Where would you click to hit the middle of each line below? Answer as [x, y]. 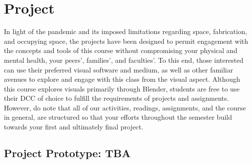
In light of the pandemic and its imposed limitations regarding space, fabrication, [126, 31]
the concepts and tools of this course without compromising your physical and [121, 50]
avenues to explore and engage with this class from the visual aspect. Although [122, 79]
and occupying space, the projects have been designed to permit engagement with [126, 41]
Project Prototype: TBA [67, 153]
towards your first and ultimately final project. [74, 127]
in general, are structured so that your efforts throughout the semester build [118, 117]
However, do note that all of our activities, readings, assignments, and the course [125, 107]
